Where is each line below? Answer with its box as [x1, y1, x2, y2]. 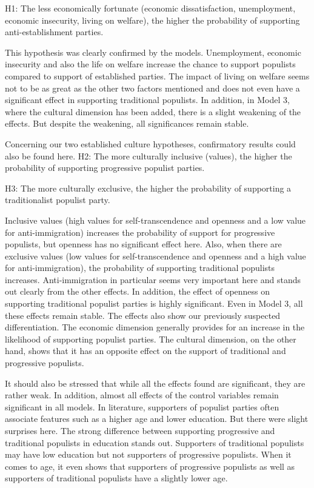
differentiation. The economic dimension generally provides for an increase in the [5, 321, 305, 333]
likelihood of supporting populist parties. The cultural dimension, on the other [5, 332, 296, 345]
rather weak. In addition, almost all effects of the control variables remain [5, 389, 279, 401]
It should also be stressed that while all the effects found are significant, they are [5, 376, 306, 389]
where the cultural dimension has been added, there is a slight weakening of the [5, 105, 301, 118]
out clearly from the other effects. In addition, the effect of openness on [5, 285, 270, 298]
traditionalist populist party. [5, 193, 110, 206]
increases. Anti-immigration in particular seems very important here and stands [5, 273, 301, 286]
